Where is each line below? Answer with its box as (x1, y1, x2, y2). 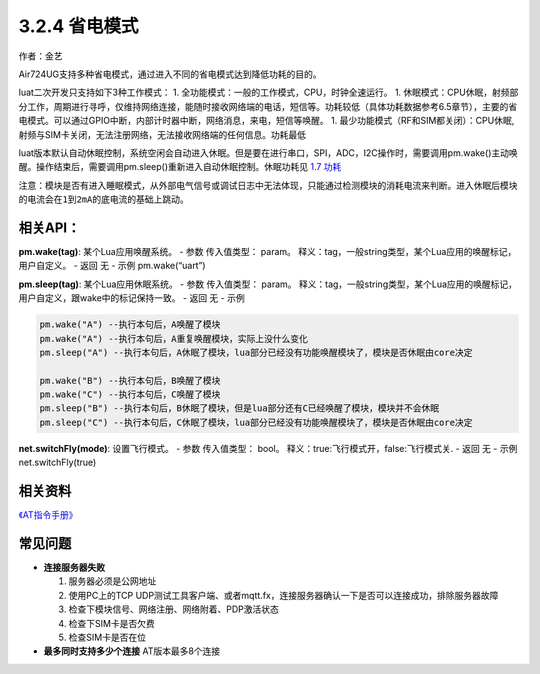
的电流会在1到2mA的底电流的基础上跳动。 (18, 194, 189, 205)
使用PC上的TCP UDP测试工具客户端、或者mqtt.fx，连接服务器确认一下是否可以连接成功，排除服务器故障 (68, 589, 499, 601)
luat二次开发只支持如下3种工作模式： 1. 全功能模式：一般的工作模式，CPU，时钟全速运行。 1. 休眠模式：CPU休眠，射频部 (18, 86, 519, 99)
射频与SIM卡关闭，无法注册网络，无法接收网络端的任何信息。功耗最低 (18, 128, 307, 140)
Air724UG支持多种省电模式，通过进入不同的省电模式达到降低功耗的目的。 (18, 68, 322, 80)
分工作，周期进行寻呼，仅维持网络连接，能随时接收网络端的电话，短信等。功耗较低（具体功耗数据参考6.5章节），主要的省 (18, 100, 518, 112)
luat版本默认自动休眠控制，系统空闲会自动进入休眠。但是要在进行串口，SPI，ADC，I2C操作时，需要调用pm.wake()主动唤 (18, 146, 519, 159)
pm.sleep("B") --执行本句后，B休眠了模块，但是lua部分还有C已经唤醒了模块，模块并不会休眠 (39, 403, 440, 414)
